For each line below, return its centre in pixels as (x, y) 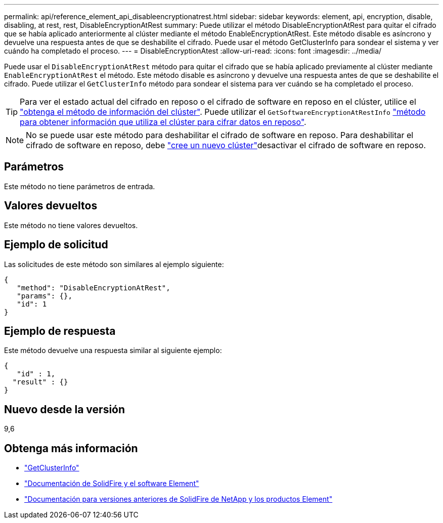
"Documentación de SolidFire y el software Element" (112, 484)
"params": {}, (45, 296)
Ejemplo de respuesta (60, 331)
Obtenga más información (71, 448)
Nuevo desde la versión (65, 409)
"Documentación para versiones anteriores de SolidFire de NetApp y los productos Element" (179, 499)
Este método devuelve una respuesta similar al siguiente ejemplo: (113, 351)
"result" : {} (40, 382)
